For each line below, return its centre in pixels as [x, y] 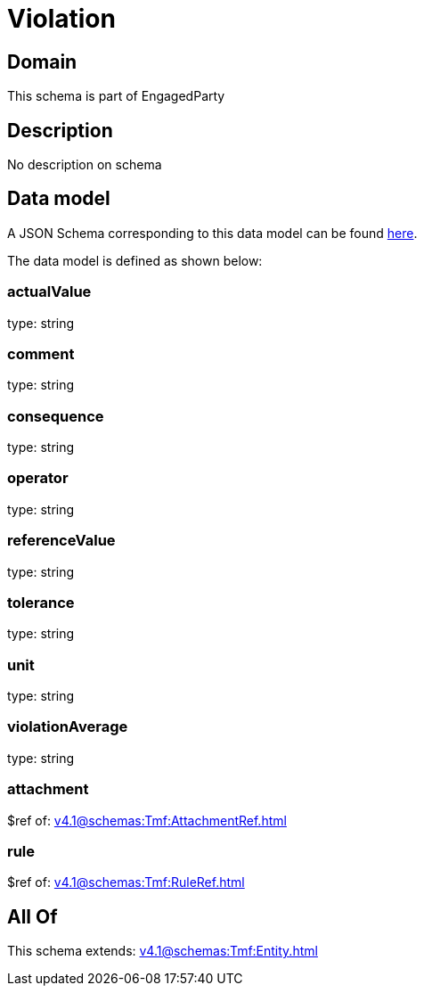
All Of [33, 916]
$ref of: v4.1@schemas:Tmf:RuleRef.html [126, 882]
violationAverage [68, 727]
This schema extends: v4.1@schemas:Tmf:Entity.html [163, 951]
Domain [42, 62]
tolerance [41, 602]
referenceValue [61, 541]
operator [38, 478]
